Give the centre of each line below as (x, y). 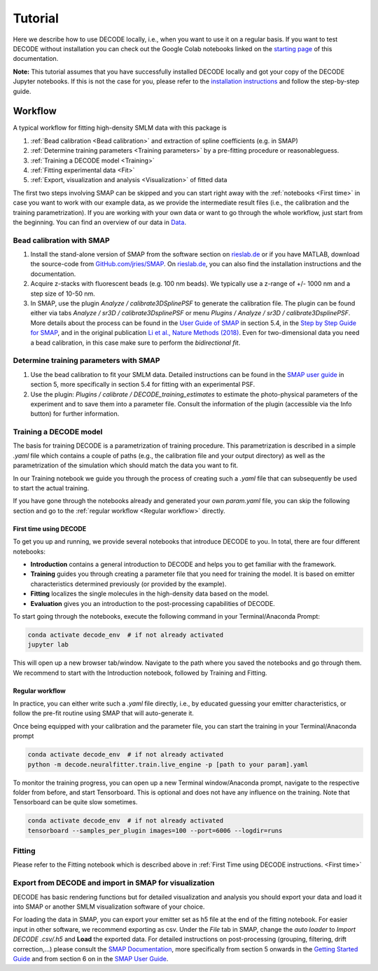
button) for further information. (75, 414)
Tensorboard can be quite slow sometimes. (75, 802)
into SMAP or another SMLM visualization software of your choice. (109, 907)
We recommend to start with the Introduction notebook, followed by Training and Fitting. (140, 673)
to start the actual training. (51, 488)
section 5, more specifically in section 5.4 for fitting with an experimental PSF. (143, 385)
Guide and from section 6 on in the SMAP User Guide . (91, 958)
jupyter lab (48, 645)
